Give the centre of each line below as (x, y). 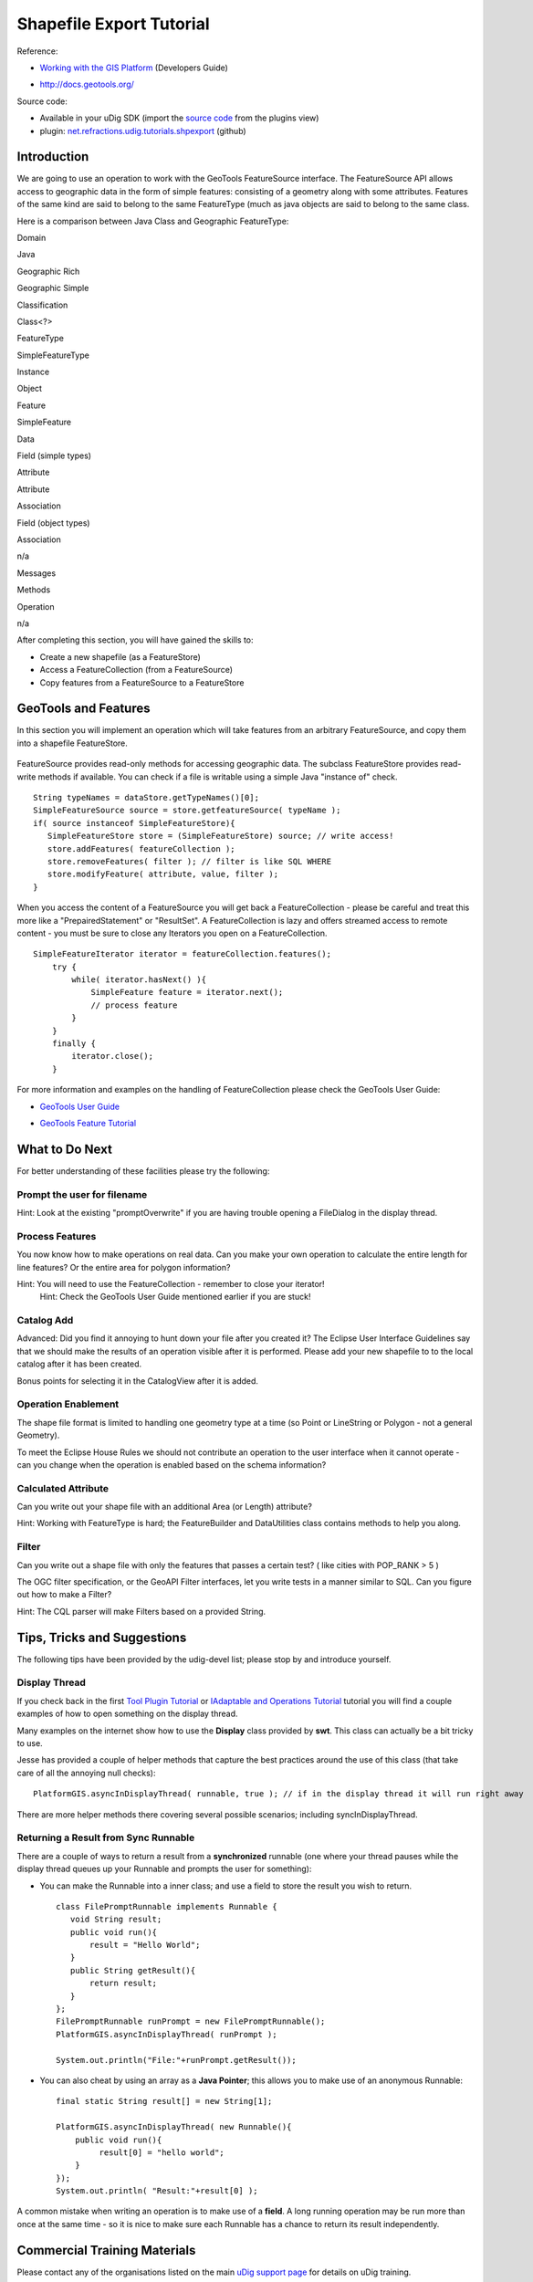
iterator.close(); (113, 1056)
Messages (37, 573)
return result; (124, 1984)
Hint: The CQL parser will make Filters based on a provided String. (141, 1611)
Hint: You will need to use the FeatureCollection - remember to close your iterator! (171, 1283)
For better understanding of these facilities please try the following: (143, 1171)
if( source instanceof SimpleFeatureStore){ (135, 823)
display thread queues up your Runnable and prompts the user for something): (164, 1869)
